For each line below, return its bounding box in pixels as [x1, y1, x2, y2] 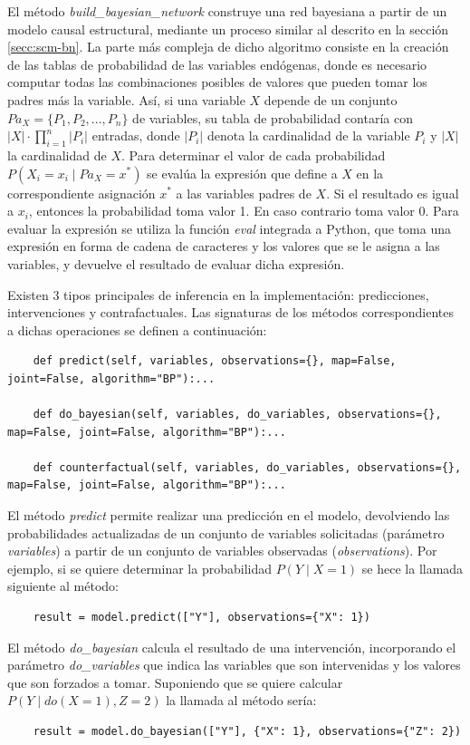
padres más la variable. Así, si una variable [7, 90, 245, 109]
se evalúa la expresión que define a [147, 163, 338, 182]
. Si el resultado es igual [326, 183, 459, 202]
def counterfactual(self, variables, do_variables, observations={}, [33, 460, 462, 474]
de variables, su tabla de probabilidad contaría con [132, 108, 413, 127]
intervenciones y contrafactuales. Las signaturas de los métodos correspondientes [7, 303, 454, 322]
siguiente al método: [7, 576, 119, 595]
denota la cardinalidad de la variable [206, 126, 410, 145]
